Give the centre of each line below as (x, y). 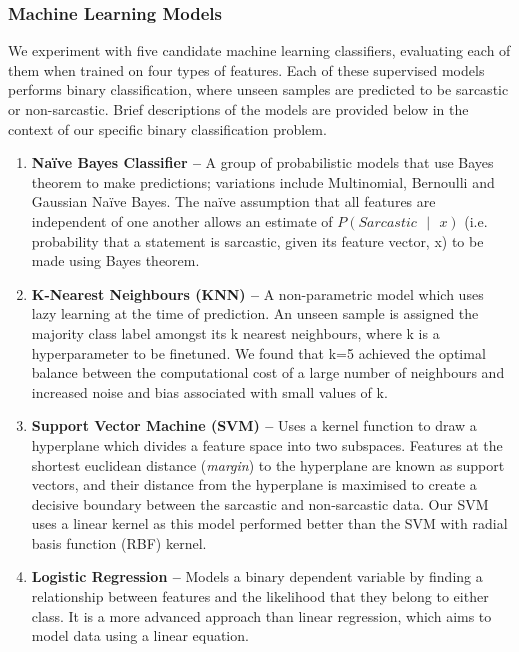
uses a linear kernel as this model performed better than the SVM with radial (269, 523)
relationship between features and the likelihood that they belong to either (260, 596)
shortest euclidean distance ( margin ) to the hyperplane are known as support (268, 464)
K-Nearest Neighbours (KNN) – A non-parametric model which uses (257, 293)
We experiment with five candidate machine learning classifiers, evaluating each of (259, 50)
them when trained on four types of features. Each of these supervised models (246, 69)
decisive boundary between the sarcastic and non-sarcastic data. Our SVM (260, 503)
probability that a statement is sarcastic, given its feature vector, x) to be (257, 240)
